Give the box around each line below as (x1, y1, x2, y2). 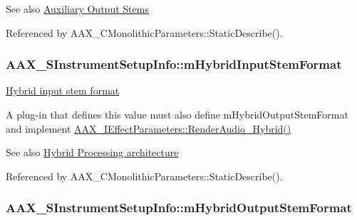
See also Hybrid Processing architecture (6, 145, 179, 160)
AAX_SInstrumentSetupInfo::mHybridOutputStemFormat (6, 199, 352, 216)
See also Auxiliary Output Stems (6, 1, 149, 16)
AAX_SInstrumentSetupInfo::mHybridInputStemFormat (6, 55, 342, 73)
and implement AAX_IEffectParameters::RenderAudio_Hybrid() (6, 121, 291, 136)
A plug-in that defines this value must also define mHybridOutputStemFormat (6, 107, 348, 121)
